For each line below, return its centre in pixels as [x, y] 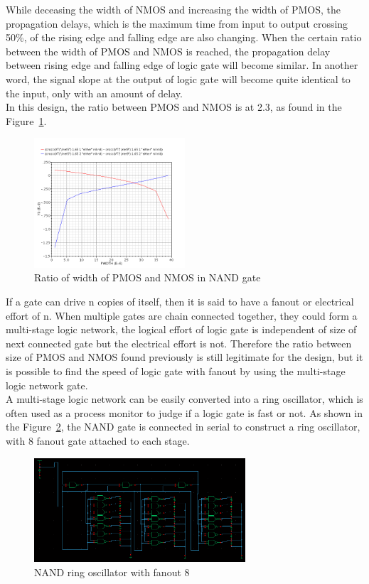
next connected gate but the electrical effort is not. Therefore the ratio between [179, 343]
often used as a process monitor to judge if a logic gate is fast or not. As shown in [184, 412]
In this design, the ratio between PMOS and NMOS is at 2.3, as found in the [174, 107]
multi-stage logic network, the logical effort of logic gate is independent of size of [181, 329]
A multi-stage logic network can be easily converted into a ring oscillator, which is [184, 399]
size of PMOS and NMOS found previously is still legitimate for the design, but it [184, 357]
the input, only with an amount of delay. [94, 93]
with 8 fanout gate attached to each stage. [98, 440]
